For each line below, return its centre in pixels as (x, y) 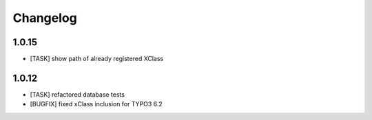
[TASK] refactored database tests (77, 94)
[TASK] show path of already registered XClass (97, 59)
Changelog (45, 18)
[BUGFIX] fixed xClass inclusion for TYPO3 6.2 (96, 104)
